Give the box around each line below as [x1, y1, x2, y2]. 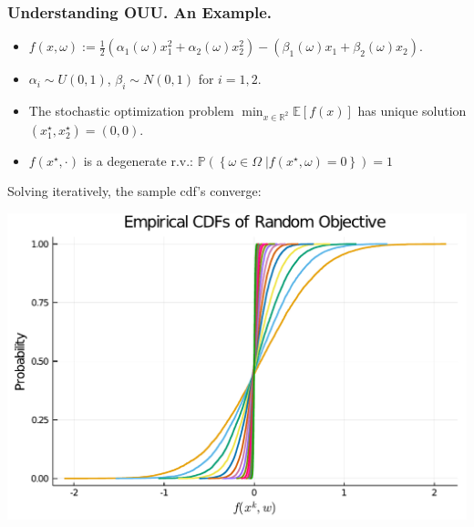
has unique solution [357, 101, 467, 120]
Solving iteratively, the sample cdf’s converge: [7, 181, 262, 201]
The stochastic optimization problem [28, 101, 234, 120]
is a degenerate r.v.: [83, 150, 193, 170]
